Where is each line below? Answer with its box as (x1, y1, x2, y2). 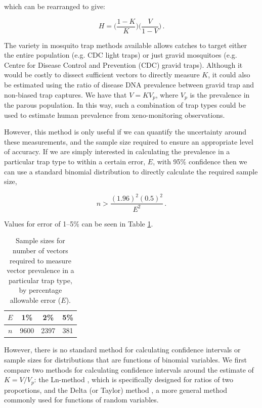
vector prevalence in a (7, 265, 74, 276)
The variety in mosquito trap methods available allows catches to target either (4, 39, 247, 50)
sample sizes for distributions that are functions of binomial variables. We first (4, 354, 247, 365)
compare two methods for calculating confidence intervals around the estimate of (4, 364, 254, 375)
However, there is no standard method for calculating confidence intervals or (4, 344, 241, 355)
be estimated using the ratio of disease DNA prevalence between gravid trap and (4, 79, 254, 90)
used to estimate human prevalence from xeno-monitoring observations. (4, 109, 225, 120)
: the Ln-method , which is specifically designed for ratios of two (34, 374, 233, 385)
